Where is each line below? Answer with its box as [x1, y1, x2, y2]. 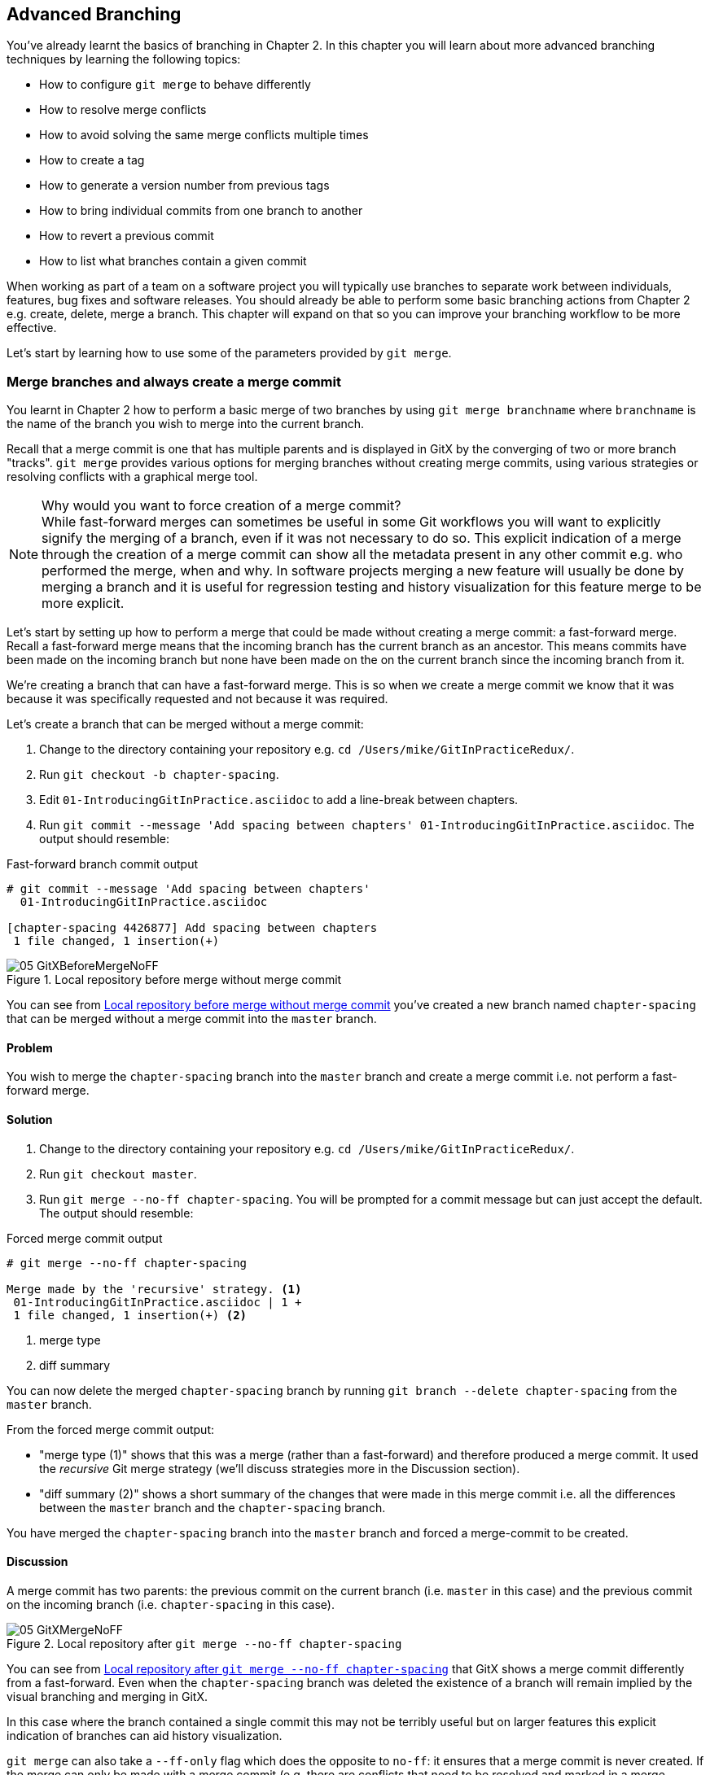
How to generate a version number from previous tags [39, 178, 330, 193]
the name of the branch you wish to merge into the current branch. [7, 417, 365, 431]
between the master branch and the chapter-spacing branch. [39, 1500, 386, 1515]
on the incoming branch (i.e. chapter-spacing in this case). [7, 1597, 335, 1611]
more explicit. [42, 595, 125, 612]
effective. [7, 321, 57, 335]
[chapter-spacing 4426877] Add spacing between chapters [7, 921, 378, 935]
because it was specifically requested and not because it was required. [7, 692, 388, 706]
